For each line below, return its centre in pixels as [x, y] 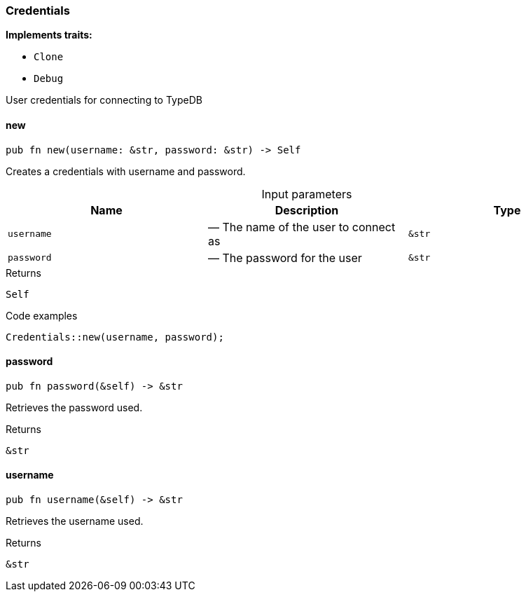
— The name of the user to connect [302, 227]
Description [307, 210]
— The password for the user [285, 258]
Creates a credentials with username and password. [126, 171]
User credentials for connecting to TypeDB [104, 100]
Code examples [42, 315]
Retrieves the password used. [74, 407]
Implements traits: [49, 35]
